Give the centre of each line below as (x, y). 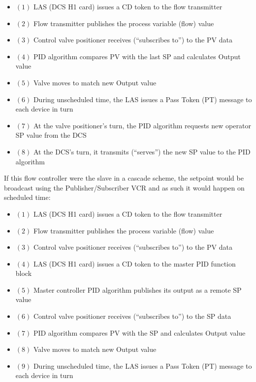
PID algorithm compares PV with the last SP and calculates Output (137, 56)
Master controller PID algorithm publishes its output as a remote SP (137, 289)
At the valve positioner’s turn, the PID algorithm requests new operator (142, 125)
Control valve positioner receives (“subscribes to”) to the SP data (132, 316)
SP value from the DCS (51, 135)
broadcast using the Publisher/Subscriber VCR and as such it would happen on (124, 187)
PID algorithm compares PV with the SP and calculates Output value (139, 332)
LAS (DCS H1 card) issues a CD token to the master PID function (134, 263)
